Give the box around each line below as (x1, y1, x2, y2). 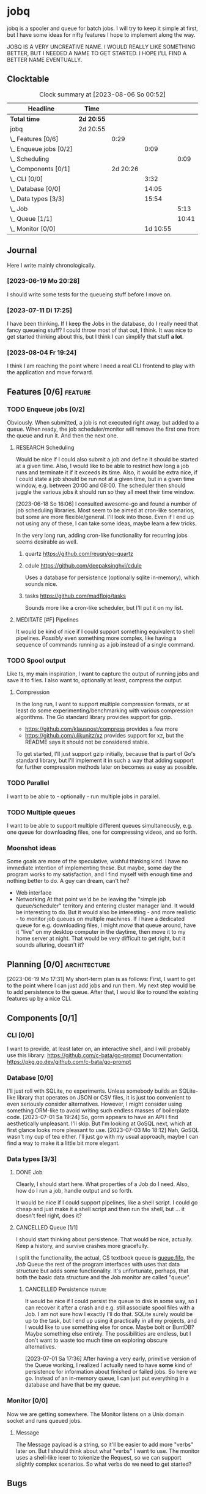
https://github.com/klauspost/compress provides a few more (24, 725, 178, 733)
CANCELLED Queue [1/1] (15, 1224, 78, 1231)
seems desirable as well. (15, 538, 78, 545)
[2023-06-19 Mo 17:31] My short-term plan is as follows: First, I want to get (7, 976, 196, 983)
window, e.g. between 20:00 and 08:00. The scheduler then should (15, 482, 186, 489)
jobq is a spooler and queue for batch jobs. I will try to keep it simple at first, (7, 25, 198, 32)
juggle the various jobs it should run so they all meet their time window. (15, 488, 195, 496)
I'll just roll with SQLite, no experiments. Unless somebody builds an (7, 1087, 178, 1095)
